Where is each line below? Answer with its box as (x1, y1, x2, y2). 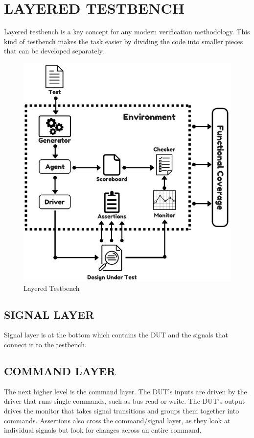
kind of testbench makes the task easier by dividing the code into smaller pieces (4, 36, 243, 46)
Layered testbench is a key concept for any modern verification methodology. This (4, 26, 250, 37)
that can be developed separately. (4, 46, 104, 56)
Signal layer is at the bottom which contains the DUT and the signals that (4, 330, 228, 340)
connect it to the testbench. (4, 339, 87, 350)
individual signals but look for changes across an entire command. (4, 425, 202, 435)
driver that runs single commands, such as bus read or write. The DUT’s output (4, 396, 245, 406)
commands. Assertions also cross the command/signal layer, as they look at (4, 415, 231, 425)
